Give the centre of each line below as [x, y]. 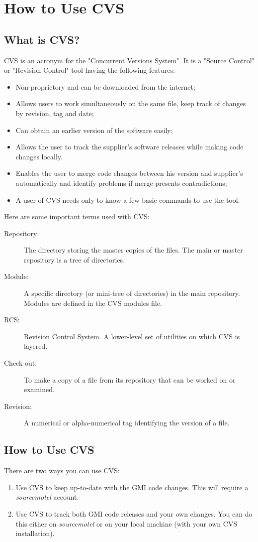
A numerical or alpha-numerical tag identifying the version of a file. [127, 423]
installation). [35, 533]
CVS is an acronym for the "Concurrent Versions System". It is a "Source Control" [129, 60]
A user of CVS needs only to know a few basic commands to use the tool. [128, 200]
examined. [39, 389]
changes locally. [39, 156]
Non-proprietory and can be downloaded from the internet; [105, 86]
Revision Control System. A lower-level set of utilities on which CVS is [132, 336]
